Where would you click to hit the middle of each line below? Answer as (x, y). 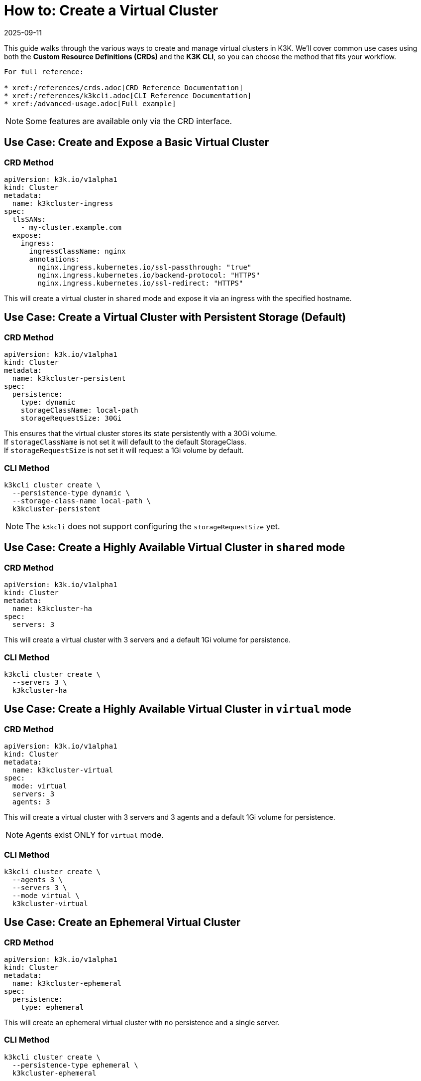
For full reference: (44, 72)
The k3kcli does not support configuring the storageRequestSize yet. (153, 526)
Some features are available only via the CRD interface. (129, 121)
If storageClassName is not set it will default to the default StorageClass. (125, 442)
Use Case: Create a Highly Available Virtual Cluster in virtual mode (178, 709)
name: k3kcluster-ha (52, 609)
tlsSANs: (29, 219)
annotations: (54, 259)
